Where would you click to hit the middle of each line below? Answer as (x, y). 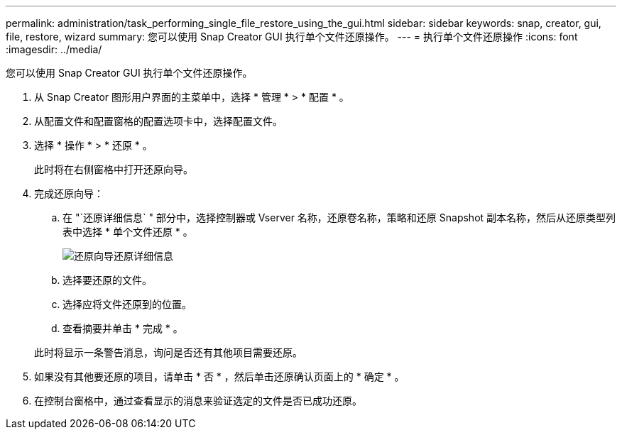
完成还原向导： (69, 193)
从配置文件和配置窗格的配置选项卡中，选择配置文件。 (158, 121)
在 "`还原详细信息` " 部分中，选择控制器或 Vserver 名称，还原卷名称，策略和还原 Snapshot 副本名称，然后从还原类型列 (339, 217)
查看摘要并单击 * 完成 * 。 (123, 328)
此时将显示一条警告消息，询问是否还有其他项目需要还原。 (168, 352)
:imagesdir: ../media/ (54, 49)
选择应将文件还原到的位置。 (127, 304)
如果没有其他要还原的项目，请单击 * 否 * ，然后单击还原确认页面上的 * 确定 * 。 (219, 376)
